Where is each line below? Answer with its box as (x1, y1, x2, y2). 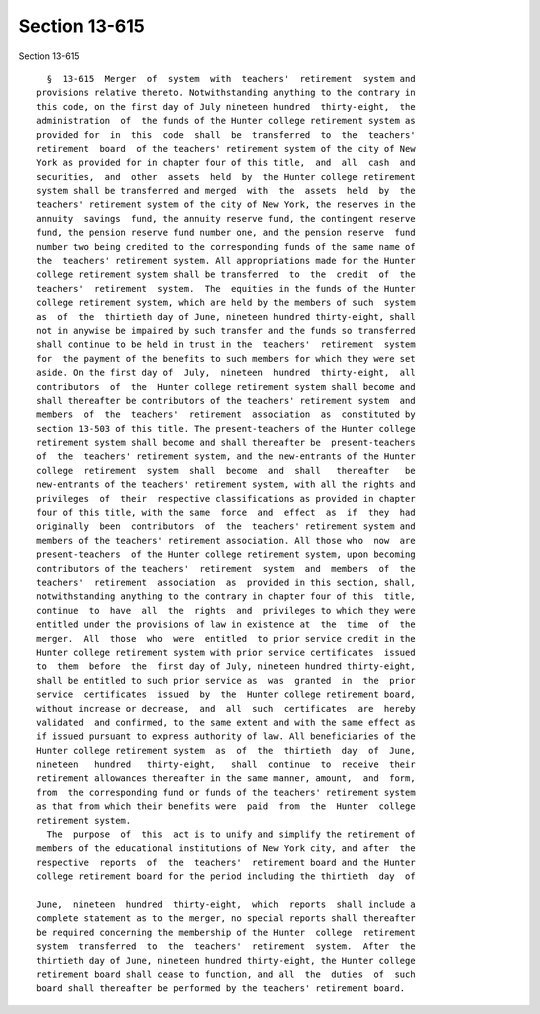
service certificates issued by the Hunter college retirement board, (36, 689, 416, 700)
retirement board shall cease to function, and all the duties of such (36, 968, 416, 980)
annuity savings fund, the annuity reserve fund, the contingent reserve (36, 213, 416, 224)
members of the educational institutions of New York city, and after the (36, 843, 416, 854)
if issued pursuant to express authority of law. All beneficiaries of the (36, 731, 416, 742)
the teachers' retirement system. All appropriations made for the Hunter (36, 255, 416, 267)
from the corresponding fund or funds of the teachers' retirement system (36, 786, 416, 798)
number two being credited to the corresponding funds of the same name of (36, 241, 416, 252)
